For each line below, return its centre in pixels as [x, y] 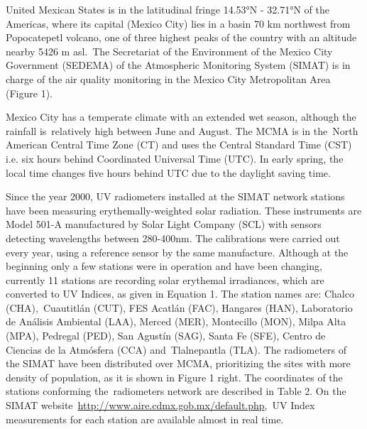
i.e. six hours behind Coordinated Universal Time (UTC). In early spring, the [175, 158]
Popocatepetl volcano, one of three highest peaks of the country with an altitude [181, 37]
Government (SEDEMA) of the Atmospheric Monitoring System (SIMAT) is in [178, 65]
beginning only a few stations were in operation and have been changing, [164, 266]
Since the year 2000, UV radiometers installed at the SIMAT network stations [175, 196]
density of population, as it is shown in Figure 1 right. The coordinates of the [174, 377]
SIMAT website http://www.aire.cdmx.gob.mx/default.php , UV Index [160, 405]
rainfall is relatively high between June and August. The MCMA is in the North [182, 130]
